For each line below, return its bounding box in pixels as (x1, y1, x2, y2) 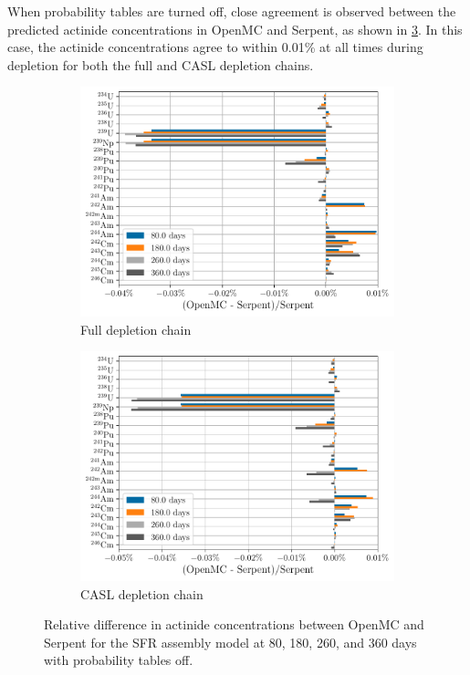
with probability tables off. (44, 650, 193, 670)
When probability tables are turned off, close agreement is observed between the (7, 2, 456, 20)
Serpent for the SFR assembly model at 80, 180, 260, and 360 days (44, 632, 417, 651)
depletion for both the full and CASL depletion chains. (7, 55, 314, 74)
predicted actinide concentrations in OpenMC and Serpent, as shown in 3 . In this (7, 19, 463, 38)
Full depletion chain (80, 319, 192, 338)
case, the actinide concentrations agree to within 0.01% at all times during (7, 37, 423, 57)
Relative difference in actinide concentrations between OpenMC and (44, 615, 424, 634)
